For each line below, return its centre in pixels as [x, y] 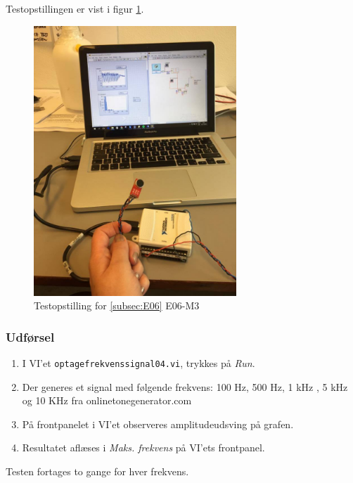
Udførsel [30, 336]
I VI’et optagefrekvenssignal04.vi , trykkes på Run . [139, 363]
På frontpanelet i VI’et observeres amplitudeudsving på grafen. [158, 424]
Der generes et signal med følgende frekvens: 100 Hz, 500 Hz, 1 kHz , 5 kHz [185, 386]
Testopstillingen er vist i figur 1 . [75, 8]
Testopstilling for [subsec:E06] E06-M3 [117, 305]
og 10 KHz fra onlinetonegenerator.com [107, 400]
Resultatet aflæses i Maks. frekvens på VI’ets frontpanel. [143, 447]
